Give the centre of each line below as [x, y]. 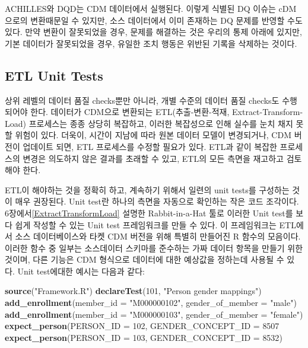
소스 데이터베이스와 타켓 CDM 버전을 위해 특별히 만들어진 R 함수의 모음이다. [158, 236]
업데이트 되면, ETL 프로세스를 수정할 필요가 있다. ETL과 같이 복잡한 [150, 146]
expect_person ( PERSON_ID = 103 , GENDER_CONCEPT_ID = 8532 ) [144, 337]
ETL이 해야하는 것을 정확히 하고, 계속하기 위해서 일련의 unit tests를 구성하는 [147, 189]
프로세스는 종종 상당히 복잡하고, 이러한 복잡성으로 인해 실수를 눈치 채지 [161, 123]
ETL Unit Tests [54, 75]
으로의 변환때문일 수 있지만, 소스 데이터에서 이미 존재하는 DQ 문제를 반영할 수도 [154, 20]
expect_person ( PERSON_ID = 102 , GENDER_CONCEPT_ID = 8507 [142, 326]
